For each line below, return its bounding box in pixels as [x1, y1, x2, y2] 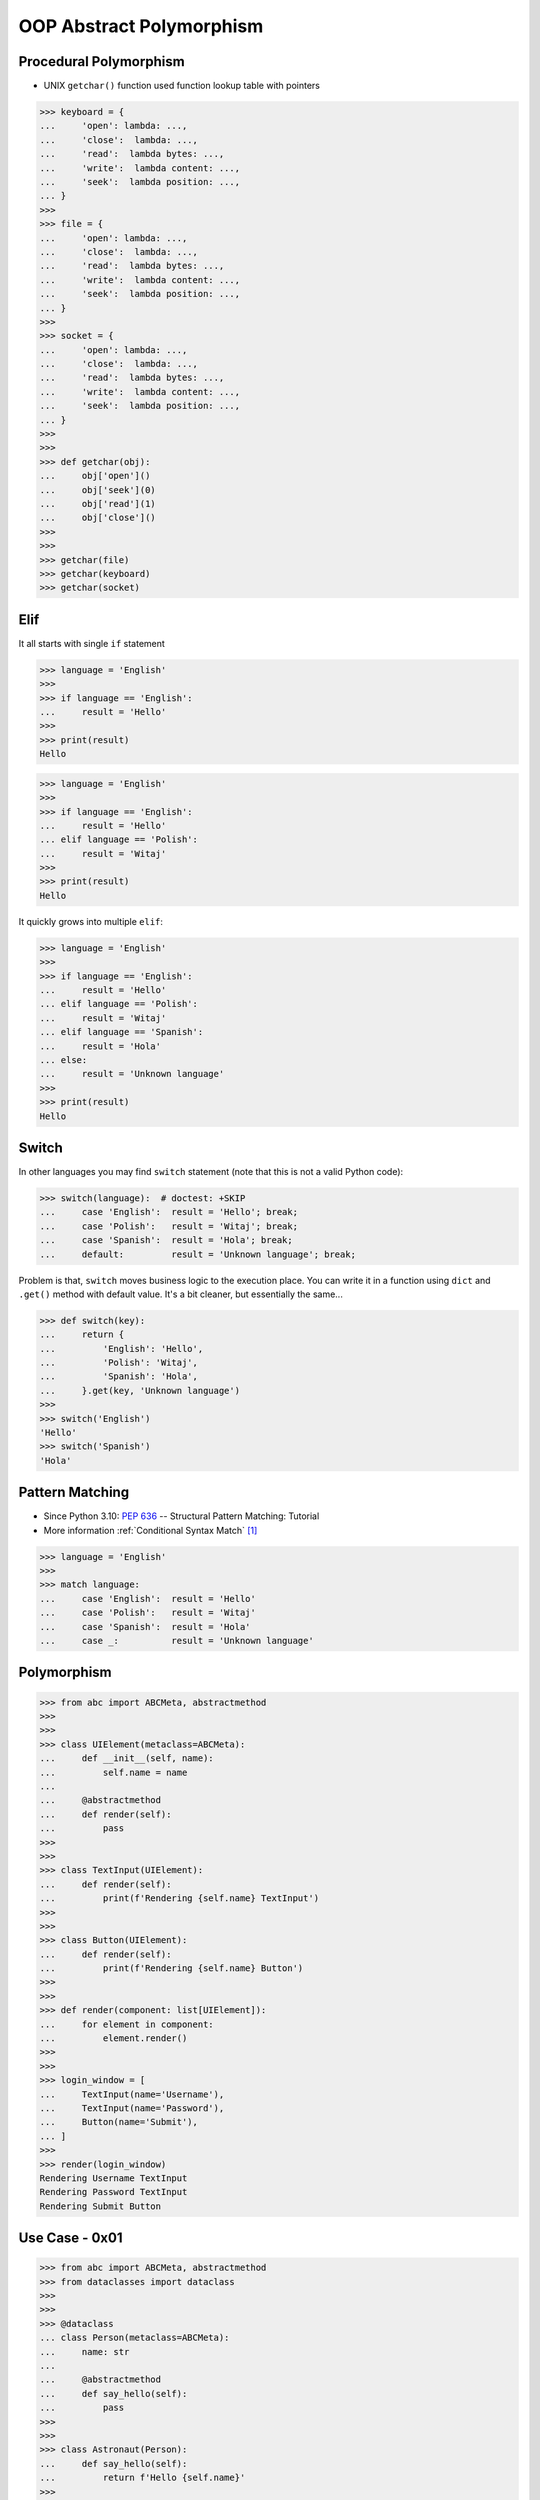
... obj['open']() [39, 470, 151, 482]
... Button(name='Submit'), [39, 2116, 199, 2128]
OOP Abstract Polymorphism [18, 15, 264, 37]
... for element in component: [39, 2018, 214, 2030]
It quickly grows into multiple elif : [18, 915, 164, 927]
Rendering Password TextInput [39, 2186, 188, 2198]
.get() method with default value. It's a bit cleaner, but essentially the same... [18, 1288, 344, 1300]
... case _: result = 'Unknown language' [39, 1635, 314, 1647]
